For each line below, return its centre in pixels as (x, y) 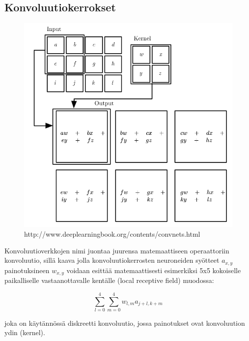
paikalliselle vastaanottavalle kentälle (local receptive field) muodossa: (109, 280)
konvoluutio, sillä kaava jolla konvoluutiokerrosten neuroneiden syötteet (112, 260)
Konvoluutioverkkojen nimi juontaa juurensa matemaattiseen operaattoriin (117, 250)
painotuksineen (27, 270)
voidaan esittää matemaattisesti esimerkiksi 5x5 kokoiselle (154, 270)
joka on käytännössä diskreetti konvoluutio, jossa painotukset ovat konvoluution (125, 323)
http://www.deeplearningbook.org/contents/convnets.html (112, 234)
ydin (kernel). (25, 332)
